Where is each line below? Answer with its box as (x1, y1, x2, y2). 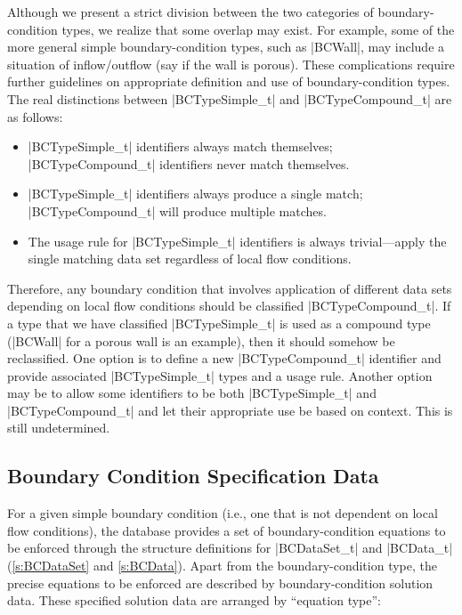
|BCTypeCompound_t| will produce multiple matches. (28, 201, 327, 220)
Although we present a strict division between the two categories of (7, 3, 374, 20)
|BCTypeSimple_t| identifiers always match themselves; (28, 137, 333, 156)
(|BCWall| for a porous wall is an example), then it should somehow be (7, 331, 395, 350)
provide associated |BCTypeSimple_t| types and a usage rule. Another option (7, 366, 433, 384)
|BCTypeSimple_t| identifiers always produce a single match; (28, 184, 363, 203)
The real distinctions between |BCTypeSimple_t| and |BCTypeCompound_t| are (7, 89, 452, 108)
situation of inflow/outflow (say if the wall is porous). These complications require (7, 54, 455, 73)
